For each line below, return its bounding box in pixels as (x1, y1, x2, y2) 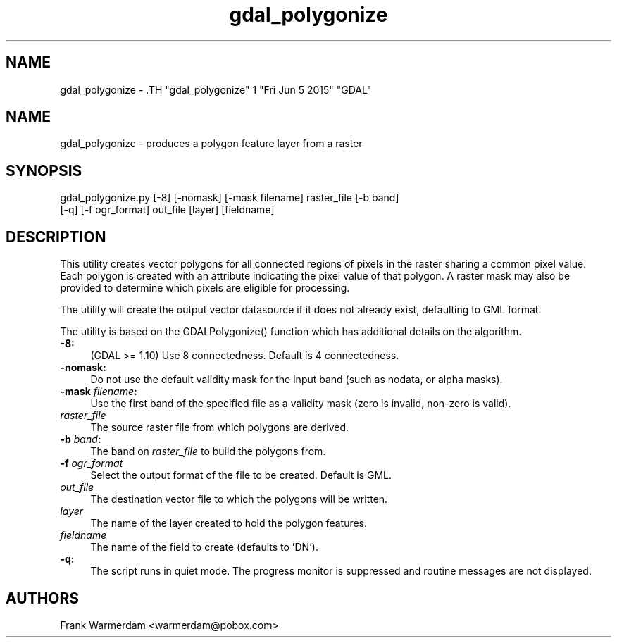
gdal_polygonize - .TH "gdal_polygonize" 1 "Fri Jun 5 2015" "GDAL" (60, 83, 372, 96)
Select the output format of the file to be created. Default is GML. (90, 469, 392, 482)
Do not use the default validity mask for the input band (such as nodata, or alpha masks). (90, 373, 503, 386)
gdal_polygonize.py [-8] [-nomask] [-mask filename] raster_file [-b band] (60, 192, 399, 204)
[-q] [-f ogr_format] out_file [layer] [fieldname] (60, 204, 275, 216)
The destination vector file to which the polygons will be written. (90, 493, 388, 506)
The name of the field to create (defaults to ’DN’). (90, 541, 318, 554)
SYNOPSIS (6, 161, 82, 180)
